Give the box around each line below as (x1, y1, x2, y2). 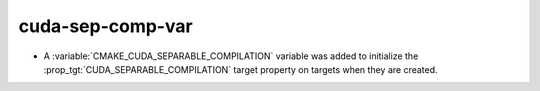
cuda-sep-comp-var (18, 15, 194, 37)
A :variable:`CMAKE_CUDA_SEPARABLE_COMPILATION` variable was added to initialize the (43, 50, 419, 62)
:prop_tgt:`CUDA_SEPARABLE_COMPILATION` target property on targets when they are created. (43, 63, 439, 75)
